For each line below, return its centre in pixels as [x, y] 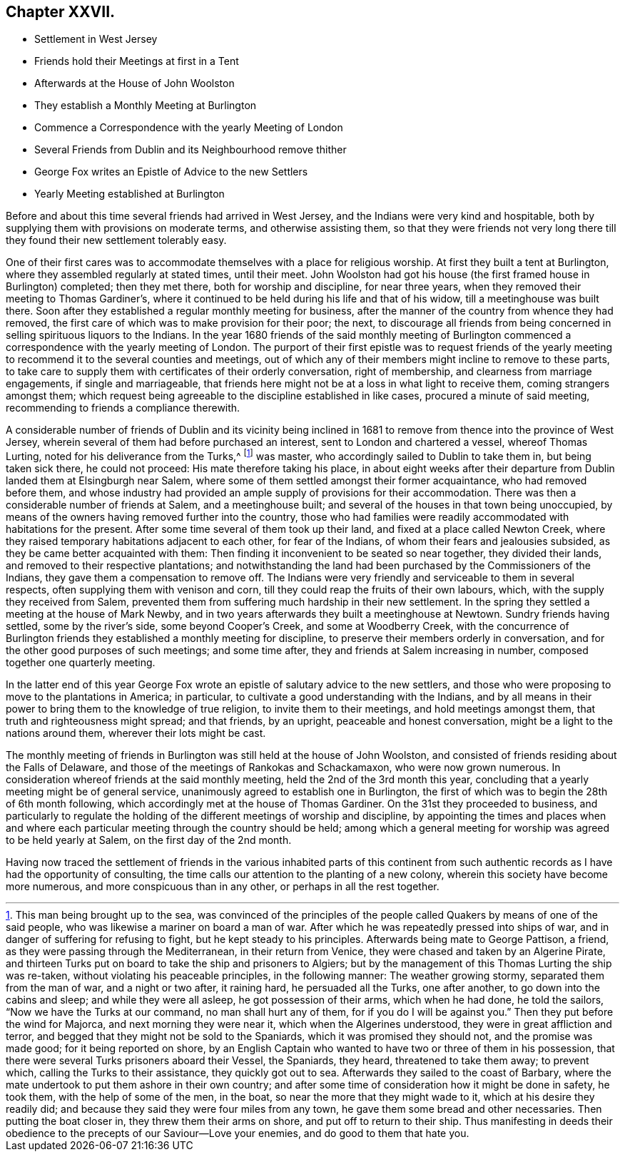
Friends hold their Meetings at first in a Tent [137, 61]
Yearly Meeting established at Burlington [129, 194]
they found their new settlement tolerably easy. [116, 240]
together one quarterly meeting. [81, 663]
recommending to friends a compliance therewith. [123, 408]
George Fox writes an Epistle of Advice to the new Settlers [171, 172]
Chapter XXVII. [61, 12]
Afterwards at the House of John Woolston [134, 83]
